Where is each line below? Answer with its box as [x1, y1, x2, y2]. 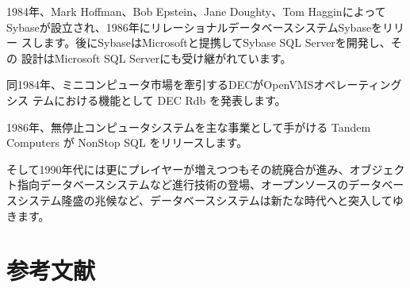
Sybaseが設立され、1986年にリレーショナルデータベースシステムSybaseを [6, 18, 383, 35]
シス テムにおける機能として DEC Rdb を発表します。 [6, 91, 286, 108]
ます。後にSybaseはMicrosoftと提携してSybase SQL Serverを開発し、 [43, 34, 391, 51]
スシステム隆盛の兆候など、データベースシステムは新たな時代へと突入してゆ [6, 191, 404, 208]
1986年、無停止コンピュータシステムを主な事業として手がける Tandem [6, 118, 371, 135]
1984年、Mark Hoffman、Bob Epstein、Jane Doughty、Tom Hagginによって [6, 3, 386, 19]
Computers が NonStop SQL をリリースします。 [6, 134, 248, 151]
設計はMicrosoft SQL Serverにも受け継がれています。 [21, 49, 292, 66]
